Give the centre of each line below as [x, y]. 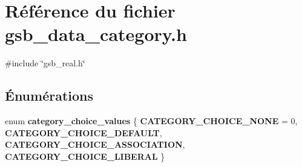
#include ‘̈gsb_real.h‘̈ [45, 63]
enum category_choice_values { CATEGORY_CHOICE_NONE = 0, [151, 121]
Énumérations [49, 96]
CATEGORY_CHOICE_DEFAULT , [84, 132]
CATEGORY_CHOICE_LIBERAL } [85, 156]
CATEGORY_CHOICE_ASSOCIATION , [95, 144]
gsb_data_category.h [96, 34]
